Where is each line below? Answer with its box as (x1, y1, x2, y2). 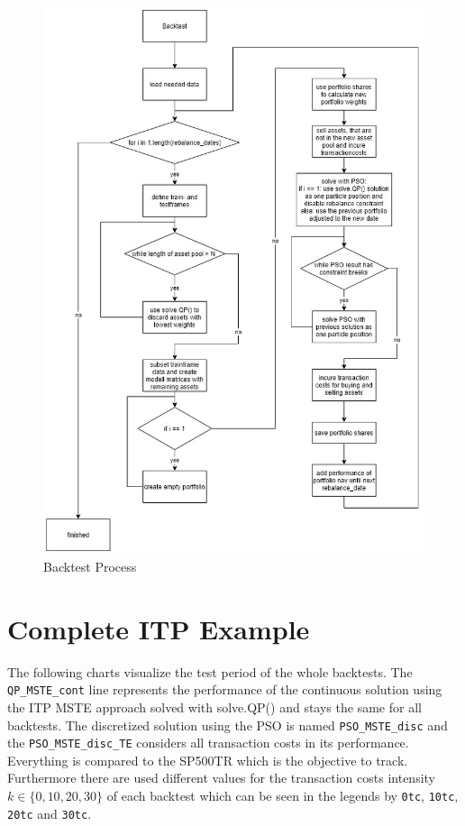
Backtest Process (43, 556, 137, 575)
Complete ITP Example (7, 610, 310, 647)
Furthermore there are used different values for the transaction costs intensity (7, 768, 436, 787)
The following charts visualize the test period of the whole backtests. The (7, 662, 413, 681)
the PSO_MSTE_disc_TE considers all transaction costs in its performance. (7, 733, 409, 752)
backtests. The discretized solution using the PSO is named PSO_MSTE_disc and (7, 715, 448, 734)
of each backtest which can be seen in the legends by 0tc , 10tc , (106, 786, 459, 805)
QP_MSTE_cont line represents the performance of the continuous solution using (7, 680, 442, 699)
